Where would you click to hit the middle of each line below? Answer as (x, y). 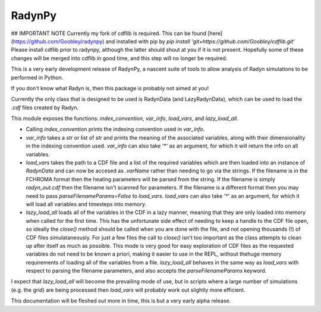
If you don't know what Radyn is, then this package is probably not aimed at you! (110, 88)
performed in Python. (37, 77)
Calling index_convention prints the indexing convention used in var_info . (115, 129)
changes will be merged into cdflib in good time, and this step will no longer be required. (119, 58)
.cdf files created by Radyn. (45, 108)
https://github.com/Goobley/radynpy (58, 41)
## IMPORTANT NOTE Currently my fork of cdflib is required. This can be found (109, 33)
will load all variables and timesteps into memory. (86, 204)
